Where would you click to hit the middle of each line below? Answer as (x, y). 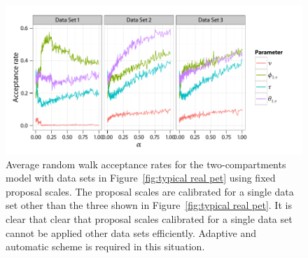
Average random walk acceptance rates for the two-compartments (146, 164)
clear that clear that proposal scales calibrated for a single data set (149, 218)
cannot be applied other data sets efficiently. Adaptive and (131, 232)
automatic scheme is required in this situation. (105, 246)
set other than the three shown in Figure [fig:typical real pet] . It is (149, 205)
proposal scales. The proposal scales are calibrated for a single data (150, 191)
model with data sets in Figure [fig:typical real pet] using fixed (141, 178)
